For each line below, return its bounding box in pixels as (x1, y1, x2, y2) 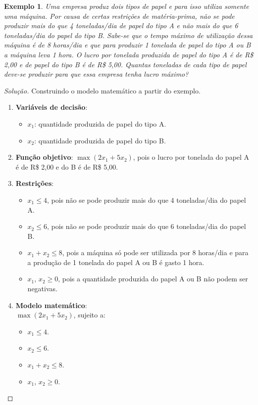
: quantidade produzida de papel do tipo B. (34, 135, 166, 145)
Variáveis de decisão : (15, 102, 88, 112)
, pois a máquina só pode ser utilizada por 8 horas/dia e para (62, 247, 249, 258)
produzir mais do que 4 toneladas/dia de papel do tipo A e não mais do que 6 (4, 20, 238, 31)
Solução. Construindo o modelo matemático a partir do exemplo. (4, 85, 201, 95)
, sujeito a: (73, 310, 105, 320)
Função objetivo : (15, 152, 73, 162)
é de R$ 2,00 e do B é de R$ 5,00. (15, 161, 118, 172)
